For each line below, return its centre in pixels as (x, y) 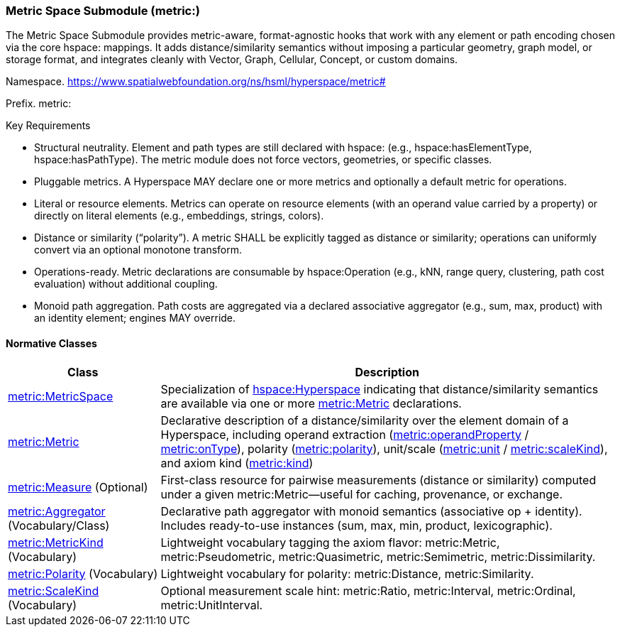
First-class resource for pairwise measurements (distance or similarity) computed (378, 480)
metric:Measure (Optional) (78, 487)
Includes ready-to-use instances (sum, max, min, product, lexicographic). (356, 525)
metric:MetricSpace (61, 396)
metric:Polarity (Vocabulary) (83, 573)
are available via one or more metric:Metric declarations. (311, 403)
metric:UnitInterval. (212, 605)
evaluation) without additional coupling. (126, 284)
